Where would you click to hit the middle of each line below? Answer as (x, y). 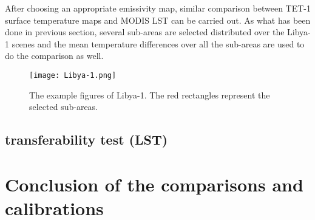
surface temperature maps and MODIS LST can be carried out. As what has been (158, 20)
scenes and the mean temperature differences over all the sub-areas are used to (158, 43)
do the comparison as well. (54, 56)
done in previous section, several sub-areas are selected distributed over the (145, 32)
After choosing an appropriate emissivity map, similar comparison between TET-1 (158, 8)
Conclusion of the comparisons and (154, 184)
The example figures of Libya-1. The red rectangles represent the (150, 95)
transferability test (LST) (86, 139)
